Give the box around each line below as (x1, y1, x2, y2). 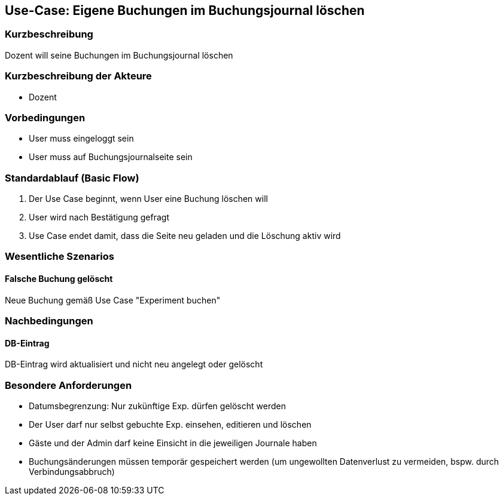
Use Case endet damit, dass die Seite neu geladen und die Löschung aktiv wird (29, 231, 341, 241)
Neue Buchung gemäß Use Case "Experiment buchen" (5, 295, 221, 305)
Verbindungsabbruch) (29, 466, 115, 477)
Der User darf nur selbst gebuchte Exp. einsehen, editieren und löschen (29, 419, 312, 430)
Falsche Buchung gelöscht (5, 274, 113, 284)
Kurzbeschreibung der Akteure (5, 70, 152, 82)
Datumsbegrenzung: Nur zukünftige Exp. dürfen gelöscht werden (29, 400, 286, 411)
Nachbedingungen (5, 315, 93, 327)
